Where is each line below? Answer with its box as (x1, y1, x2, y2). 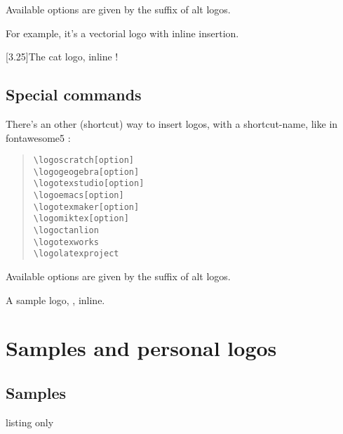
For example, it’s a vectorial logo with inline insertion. (6, 25, 239, 40)
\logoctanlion (33, 225, 99, 236)
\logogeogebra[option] (33, 166, 140, 177)
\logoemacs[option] (33, 190, 124, 201)
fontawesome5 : (6, 130, 71, 145)
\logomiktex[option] (33, 213, 129, 224)
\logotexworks (33, 237, 99, 247)
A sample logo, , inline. (6, 292, 105, 307)
